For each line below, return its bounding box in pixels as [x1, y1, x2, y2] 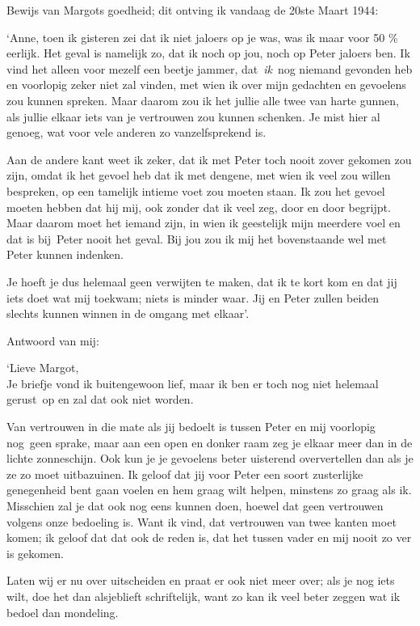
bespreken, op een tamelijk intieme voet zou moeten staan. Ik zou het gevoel [6, 182, 385, 199]
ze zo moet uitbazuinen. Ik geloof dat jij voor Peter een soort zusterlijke [6, 465, 363, 482]
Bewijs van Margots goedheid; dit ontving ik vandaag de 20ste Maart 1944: [6, 2, 379, 18]
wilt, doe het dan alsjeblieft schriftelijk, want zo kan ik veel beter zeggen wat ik [6, 588, 401, 604]
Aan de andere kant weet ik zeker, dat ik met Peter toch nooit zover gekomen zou [6, 150, 412, 167]
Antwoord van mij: [6, 332, 99, 349]
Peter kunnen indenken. [6, 246, 124, 263]
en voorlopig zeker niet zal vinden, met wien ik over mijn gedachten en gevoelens [6, 76, 406, 93]
